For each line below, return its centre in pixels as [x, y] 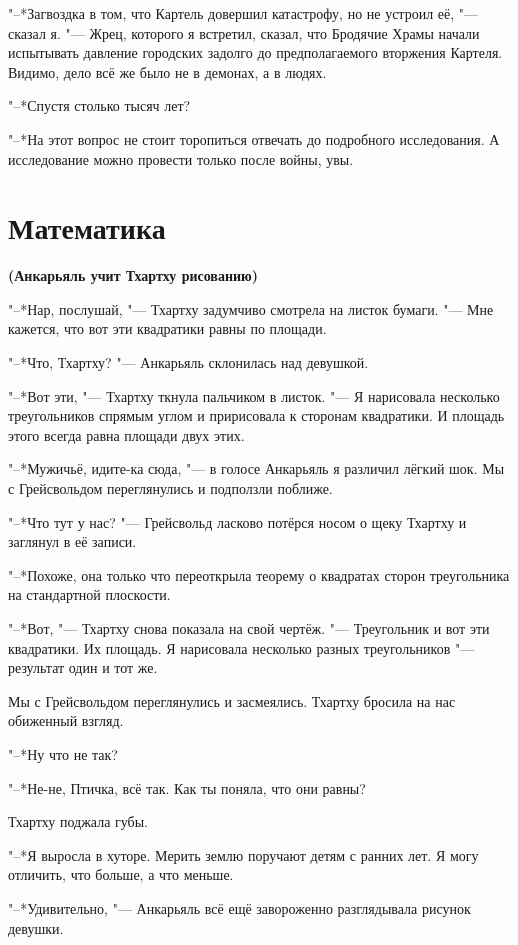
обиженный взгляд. [66, 720]
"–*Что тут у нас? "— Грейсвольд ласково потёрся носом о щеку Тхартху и [237, 521]
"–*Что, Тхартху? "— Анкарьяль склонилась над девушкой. [188, 362]
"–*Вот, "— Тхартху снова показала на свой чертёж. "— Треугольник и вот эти [249, 628]
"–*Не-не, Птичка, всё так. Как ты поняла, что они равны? [187, 787]
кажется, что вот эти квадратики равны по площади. [167, 328]
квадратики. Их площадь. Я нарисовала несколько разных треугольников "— [241, 647]
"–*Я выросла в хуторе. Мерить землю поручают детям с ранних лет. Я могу [243, 854]
